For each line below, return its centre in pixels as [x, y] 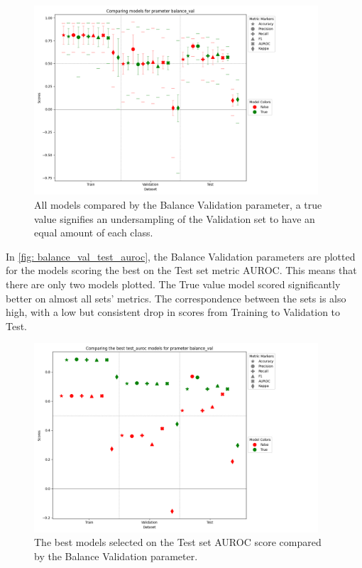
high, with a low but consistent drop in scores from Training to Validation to [173, 312]
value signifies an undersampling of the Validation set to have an [175, 218]
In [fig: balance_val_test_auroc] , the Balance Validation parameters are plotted [181, 256]
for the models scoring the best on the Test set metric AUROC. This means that [181, 270]
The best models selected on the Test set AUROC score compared [178, 542]
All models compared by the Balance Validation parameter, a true [178, 204]
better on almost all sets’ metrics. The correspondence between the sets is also [176, 298]
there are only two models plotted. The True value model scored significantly [173, 284]
